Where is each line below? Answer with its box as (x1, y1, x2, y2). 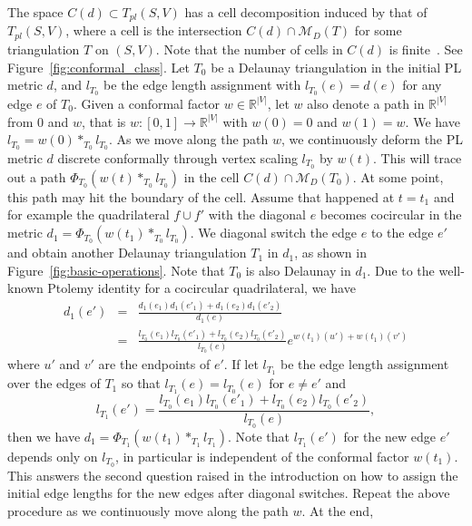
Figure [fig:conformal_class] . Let (7, 57, 190, 76)
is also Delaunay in (245, 260, 351, 279)
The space (7, 3, 64, 21)
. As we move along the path (108, 130, 269, 149)
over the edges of (7, 374, 101, 393)
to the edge (370, 223, 434, 242)
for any (402, 75, 442, 94)
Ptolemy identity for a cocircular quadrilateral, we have (47, 278, 356, 297)
